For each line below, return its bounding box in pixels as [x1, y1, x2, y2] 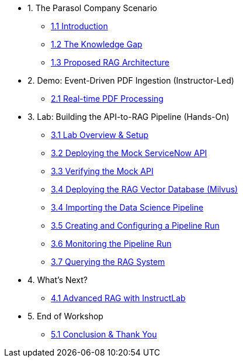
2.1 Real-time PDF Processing [51, 94, 164, 104]
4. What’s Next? [27, 275, 88, 285]
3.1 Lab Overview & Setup [51, 130, 149, 140]
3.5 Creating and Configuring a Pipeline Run [51, 220, 220, 230]
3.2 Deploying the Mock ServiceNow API [51, 148, 207, 158]
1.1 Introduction [51, 21, 108, 31]
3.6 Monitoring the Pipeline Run [51, 239, 172, 249]
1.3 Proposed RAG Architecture [51, 57, 169, 67]
